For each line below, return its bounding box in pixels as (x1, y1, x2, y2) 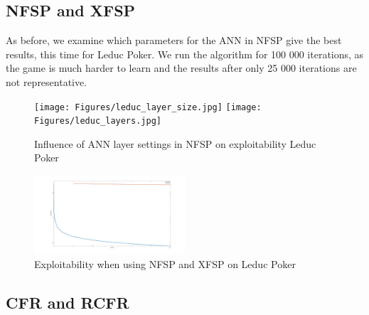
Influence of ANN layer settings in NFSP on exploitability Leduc (34, 136, 316, 151)
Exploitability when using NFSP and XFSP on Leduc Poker (34, 257, 296, 272)
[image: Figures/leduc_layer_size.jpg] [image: (34, 102, 262, 112)
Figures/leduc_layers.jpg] (34, 116, 161, 127)
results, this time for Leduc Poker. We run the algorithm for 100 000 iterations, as (6, 46, 364, 61)
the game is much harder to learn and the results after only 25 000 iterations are (6, 60, 357, 75)
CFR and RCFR (6, 292, 129, 314)
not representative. (6, 74, 87, 89)
